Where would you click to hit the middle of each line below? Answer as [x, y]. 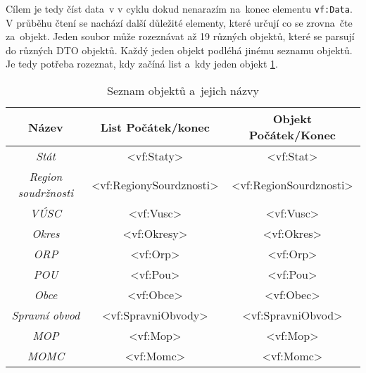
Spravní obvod [46, 315]
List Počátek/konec [155, 127]
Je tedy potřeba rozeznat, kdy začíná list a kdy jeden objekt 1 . [142, 64]
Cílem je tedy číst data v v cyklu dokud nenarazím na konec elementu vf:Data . [179, 8]
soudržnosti [46, 193]
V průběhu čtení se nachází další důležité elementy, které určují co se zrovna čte [179, 22]
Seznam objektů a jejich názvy [183, 91]
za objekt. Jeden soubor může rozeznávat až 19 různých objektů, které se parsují [180, 36]
